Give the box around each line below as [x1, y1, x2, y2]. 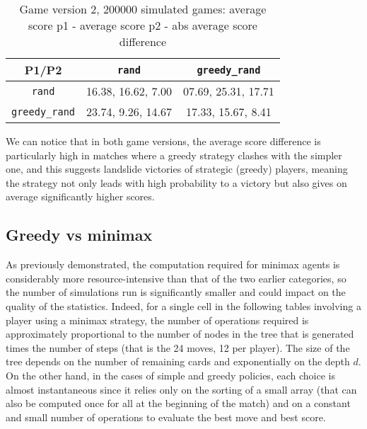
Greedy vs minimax [6, 224, 153, 246]
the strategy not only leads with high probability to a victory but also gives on [6, 175, 347, 190]
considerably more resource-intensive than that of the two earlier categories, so [6, 270, 346, 285]
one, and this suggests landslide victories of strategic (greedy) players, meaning [6, 161, 348, 176]
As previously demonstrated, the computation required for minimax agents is [6, 257, 340, 272]
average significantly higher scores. [6, 189, 155, 204]
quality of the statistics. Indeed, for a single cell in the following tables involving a [6, 298, 361, 313]
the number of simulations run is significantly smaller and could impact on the [6, 285, 346, 299]
